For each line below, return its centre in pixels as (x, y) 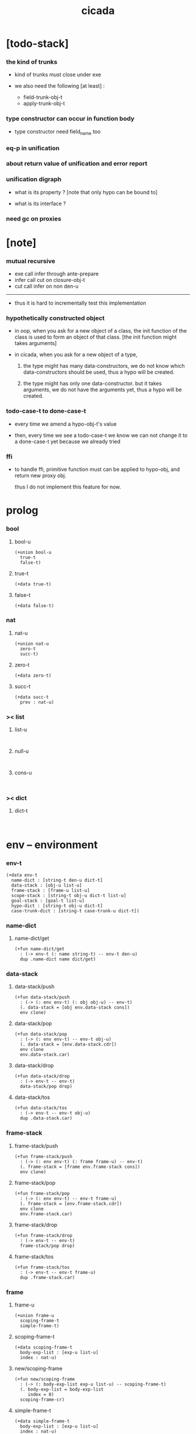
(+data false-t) (34, 606)
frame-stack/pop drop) (48, 1246)
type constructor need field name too (57, 132)
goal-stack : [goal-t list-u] (48, 901)
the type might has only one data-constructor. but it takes (92, 384)
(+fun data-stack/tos (41, 1108)
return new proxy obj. (40, 475)
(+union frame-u (34, 1316)
